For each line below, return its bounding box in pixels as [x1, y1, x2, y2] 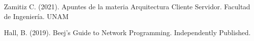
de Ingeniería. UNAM [4, 11, 69, 21]
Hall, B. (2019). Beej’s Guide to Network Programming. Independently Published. [4, 27, 251, 38]
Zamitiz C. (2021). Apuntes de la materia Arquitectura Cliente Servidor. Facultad [4, 1, 251, 11]
